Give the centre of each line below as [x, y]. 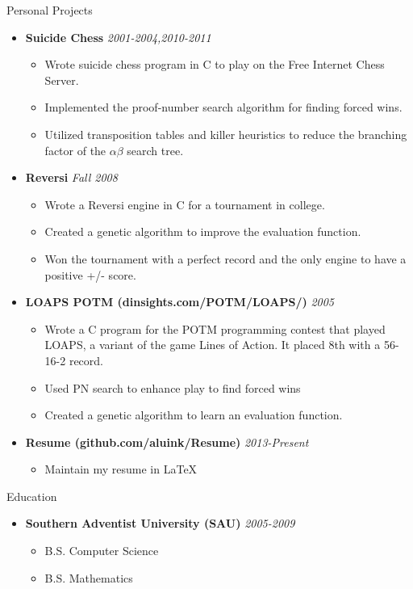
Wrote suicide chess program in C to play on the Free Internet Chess [215, 64]
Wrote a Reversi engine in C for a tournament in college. [185, 204]
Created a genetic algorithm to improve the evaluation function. [203, 231]
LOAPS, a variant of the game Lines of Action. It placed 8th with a [213, 345]
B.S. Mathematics [89, 577]
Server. [62, 80]
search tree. [155, 150]
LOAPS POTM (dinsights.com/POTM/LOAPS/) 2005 [179, 302]
